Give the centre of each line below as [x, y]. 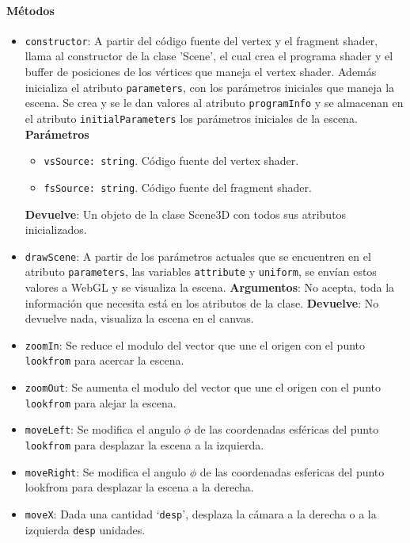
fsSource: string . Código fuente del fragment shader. [178, 187]
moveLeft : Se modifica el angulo [102, 429]
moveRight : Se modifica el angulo [106, 471]
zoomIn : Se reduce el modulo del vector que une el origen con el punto [195, 344]
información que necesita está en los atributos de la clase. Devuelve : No [202, 302]
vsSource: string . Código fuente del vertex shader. [171, 161]
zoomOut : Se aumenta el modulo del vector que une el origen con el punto [203, 387]
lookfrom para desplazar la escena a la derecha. [139, 487]
